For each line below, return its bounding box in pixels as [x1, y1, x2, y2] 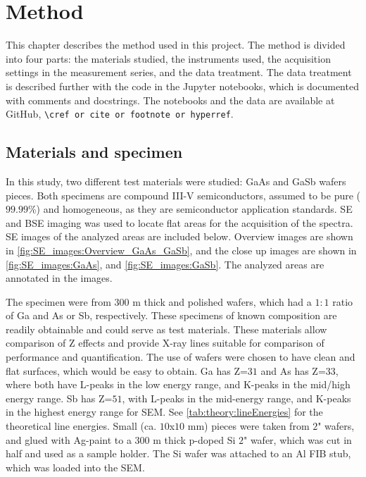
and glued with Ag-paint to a [6, 432, 132, 447]
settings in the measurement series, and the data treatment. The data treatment [6, 65, 352, 80]
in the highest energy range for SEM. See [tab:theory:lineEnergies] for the [6, 404, 323, 419]
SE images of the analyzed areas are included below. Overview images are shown [6, 229, 353, 244]
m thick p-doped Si [153, 432, 236, 447]
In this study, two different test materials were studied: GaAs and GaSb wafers [6, 173, 346, 188]
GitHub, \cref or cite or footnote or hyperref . [6, 106, 234, 121]
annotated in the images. [6, 271, 113, 285]
